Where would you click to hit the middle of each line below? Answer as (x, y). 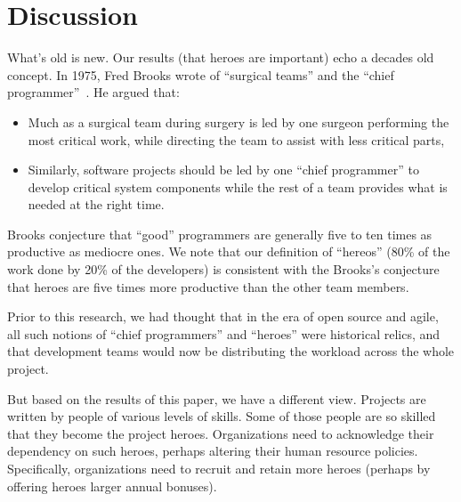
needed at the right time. (96, 204)
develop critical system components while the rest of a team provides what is (238, 186)
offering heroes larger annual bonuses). (112, 486)
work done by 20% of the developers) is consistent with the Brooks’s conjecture (223, 269)
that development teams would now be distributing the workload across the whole (231, 351)
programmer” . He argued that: (93, 92)
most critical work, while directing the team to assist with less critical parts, (236, 139)
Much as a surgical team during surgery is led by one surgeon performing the (239, 121)
